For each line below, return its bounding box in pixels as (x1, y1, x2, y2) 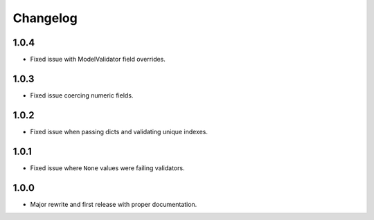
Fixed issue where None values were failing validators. (30, 163, 185, 172)
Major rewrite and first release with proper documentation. (30, 200, 197, 208)
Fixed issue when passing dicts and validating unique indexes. (30, 127, 208, 136)
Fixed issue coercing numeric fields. (30, 91, 134, 100)
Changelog (12, 10, 78, 26)
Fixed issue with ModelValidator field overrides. (30, 55, 166, 64)
